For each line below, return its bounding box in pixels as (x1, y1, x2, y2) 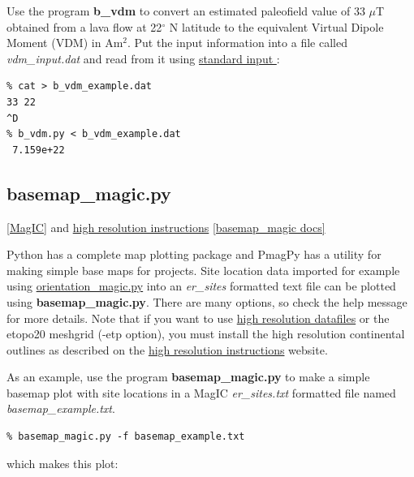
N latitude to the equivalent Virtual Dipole (169, 18, 384, 35)
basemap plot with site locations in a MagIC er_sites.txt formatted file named (6, 384, 396, 401)
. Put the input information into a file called (127, 34, 347, 51)
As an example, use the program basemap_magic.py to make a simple (6, 368, 370, 385)
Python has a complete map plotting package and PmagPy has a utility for (6, 246, 382, 263)
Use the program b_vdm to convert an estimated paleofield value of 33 (6, 2, 365, 19)
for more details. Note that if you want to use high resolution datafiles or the (6, 309, 390, 326)
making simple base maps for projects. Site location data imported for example (6, 261, 400, 278)
